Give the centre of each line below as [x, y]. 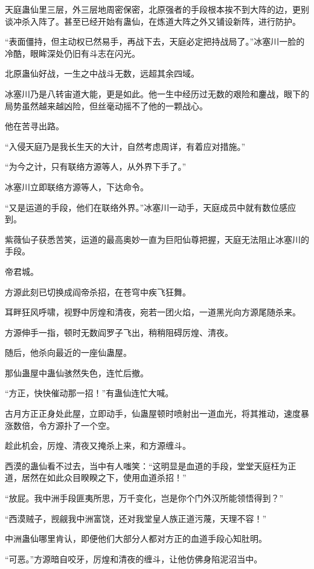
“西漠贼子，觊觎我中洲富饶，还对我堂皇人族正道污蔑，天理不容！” [136, 518]
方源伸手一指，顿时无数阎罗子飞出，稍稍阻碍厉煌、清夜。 [119, 332]
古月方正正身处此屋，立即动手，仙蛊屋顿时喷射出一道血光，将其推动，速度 [153, 413]
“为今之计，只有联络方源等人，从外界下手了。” [96, 166]
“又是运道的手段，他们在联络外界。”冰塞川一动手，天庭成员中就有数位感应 [151, 207]
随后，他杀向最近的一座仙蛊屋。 [68, 352]
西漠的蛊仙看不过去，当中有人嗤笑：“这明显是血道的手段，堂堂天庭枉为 [146, 465]
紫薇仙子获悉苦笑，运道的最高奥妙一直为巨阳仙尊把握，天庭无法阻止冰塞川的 [157, 239]
